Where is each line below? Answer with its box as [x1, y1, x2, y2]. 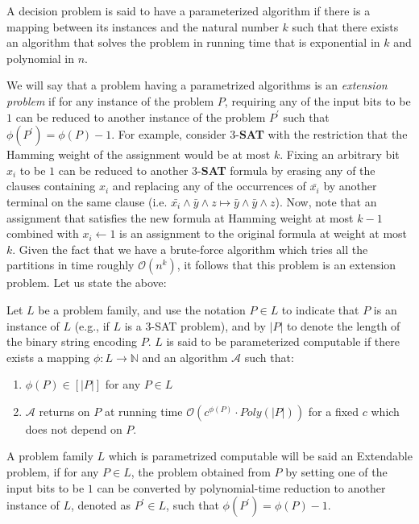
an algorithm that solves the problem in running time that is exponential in [6, 34, 380, 51]
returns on [39, 402, 90, 419]
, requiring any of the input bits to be [224, 92, 411, 109]
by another [323, 177, 377, 194]
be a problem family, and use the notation [38, 301, 246, 318]
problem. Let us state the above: [6, 274, 167, 291]
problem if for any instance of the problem [6, 92, 214, 109]
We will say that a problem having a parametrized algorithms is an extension [6, 77, 388, 94]
